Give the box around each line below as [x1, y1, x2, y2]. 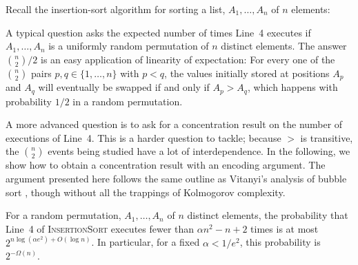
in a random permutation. [72, 94, 183, 108]
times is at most [250, 221, 319, 235]
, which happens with [247, 80, 338, 94]
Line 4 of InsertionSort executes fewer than [6, 221, 195, 235]
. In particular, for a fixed [91, 235, 200, 249]
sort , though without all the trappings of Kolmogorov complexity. [6, 184, 286, 199]
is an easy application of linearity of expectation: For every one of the [41, 52, 335, 66]
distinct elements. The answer [221, 39, 347, 53]
